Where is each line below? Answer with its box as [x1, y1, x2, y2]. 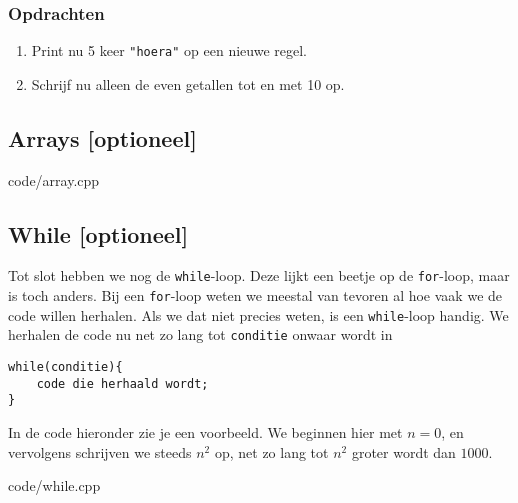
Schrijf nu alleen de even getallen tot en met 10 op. [31, 73, 345, 94]
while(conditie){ [8, 360, 123, 375]
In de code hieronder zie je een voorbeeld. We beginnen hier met [8, 422, 403, 443]
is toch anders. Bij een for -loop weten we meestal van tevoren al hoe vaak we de [8, 285, 503, 306]
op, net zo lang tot [214, 441, 329, 462]
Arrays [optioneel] [8, 122, 197, 153]
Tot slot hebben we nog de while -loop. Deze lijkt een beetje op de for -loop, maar [8, 265, 510, 286]
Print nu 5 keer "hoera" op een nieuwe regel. [31, 40, 307, 61]
